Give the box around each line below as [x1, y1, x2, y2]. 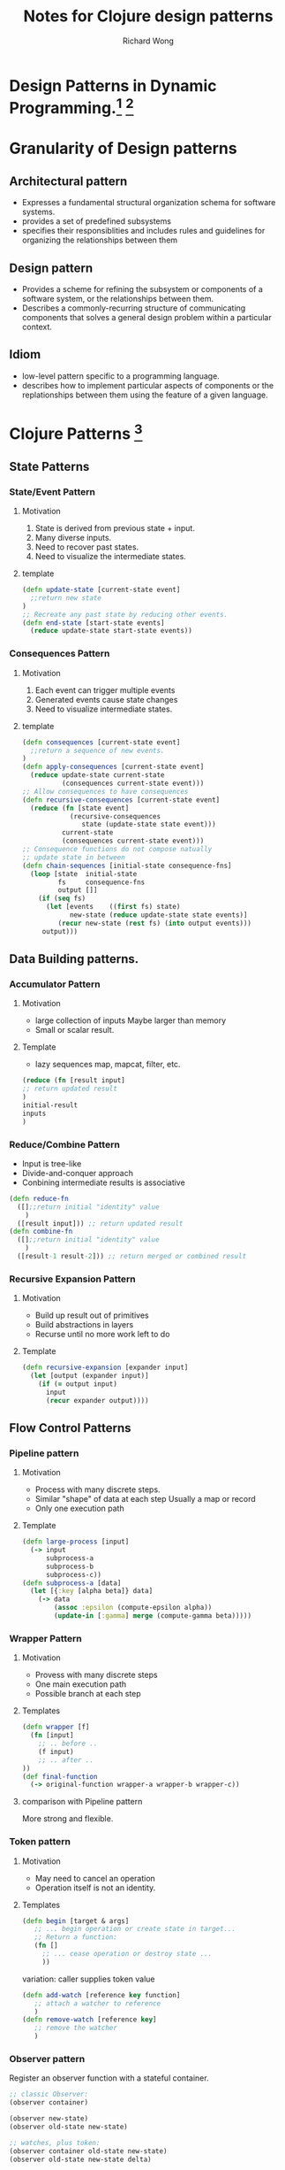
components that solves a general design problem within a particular [21, 312, 272, 323]
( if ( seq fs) [38, 894, 86, 904]
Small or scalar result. [34, 1025, 115, 1035]
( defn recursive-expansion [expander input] [21, 1363, 189, 1373]
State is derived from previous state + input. [34, 523, 196, 534]
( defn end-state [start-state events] [21, 618, 165, 627]
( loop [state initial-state [30, 869, 138, 878]
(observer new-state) [9, 2114, 89, 2123]
